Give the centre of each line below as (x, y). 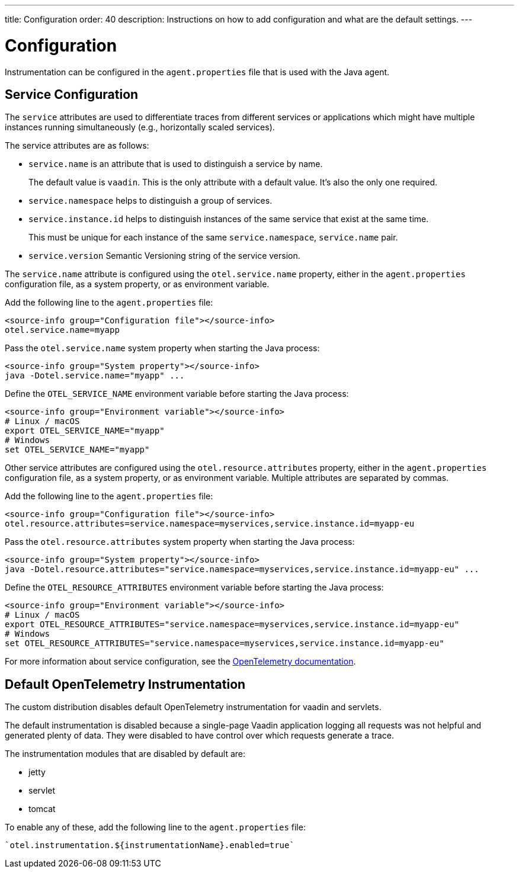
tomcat (42, 809)
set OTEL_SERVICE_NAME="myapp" (77, 450)
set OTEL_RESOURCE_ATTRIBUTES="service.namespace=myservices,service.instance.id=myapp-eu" (225, 643)
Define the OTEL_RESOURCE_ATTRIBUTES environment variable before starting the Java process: (194, 588)
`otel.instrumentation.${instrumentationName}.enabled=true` (150, 845)
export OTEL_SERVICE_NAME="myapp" (85, 431)
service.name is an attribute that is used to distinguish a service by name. (176, 164)
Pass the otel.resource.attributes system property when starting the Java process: (180, 542)
